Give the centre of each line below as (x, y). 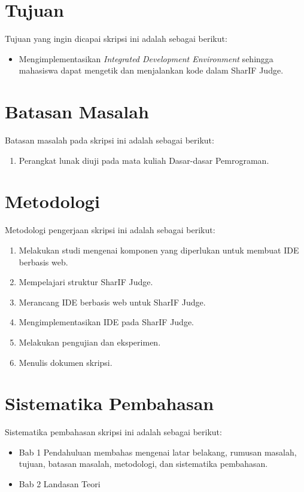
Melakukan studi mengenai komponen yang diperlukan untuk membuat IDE (159, 250)
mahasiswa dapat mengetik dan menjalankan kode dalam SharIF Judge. (151, 70)
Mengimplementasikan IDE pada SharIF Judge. (107, 322)
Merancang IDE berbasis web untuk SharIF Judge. (112, 302)
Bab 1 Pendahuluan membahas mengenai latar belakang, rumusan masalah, (158, 452)
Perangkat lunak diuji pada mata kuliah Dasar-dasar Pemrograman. (144, 160)
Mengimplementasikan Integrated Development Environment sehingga (146, 58)
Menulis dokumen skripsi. (66, 362)
